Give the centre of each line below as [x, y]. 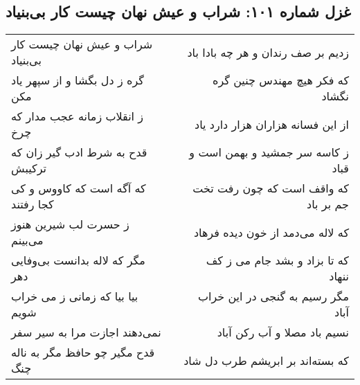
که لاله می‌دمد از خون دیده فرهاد [271, 232]
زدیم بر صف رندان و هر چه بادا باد [268, 52]
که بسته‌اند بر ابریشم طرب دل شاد [266, 360]
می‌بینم [27, 240]
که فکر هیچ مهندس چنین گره [281, 80]
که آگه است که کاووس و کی [79, 188]
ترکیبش [29, 168]
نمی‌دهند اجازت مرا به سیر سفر [86, 332]
